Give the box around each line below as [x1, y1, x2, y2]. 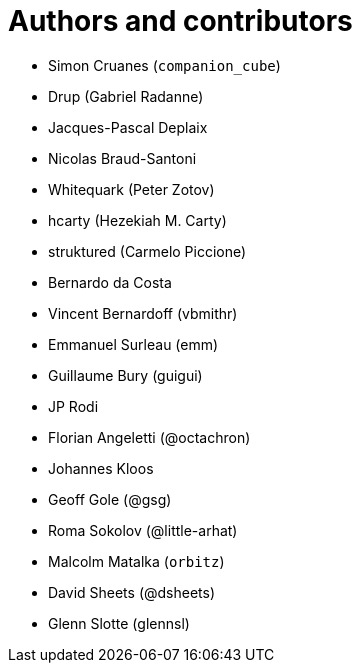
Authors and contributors [8, 4, 353, 38]
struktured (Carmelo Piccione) [48, 242, 247, 260]
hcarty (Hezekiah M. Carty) [48, 211, 227, 229]
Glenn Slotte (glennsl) [48, 614, 190, 632]
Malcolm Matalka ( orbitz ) [48, 552, 225, 570]
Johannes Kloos [48, 459, 154, 477]
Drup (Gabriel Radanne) [48, 87, 204, 105]
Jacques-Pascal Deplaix [48, 118, 208, 136]
